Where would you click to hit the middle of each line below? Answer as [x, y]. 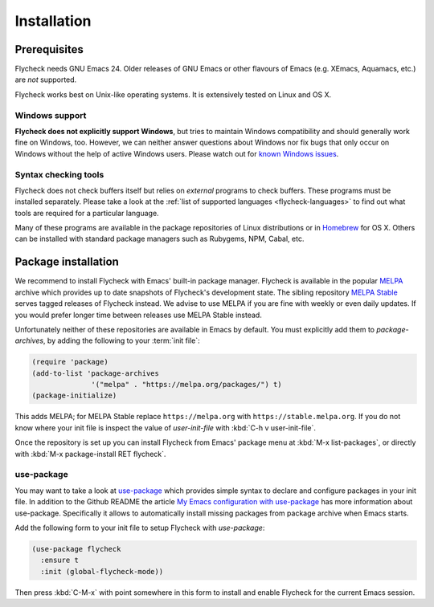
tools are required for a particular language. [87, 213]
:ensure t [60, 560]
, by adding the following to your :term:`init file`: [121, 340]
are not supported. [46, 79]
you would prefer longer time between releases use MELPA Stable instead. [139, 315]
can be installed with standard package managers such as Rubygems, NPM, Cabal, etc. [160, 239]
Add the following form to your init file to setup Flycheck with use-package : [140, 528]
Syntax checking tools [59, 174]
